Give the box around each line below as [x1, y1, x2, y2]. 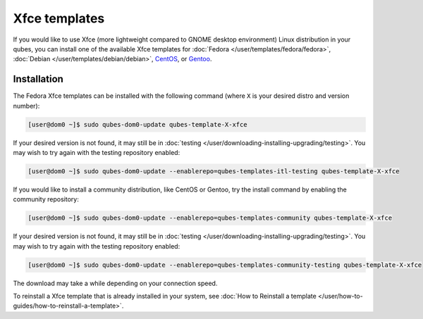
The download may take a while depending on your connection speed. [13, 279, 218, 287]
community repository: [13, 195, 79, 204]
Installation [13, 73, 63, 85]
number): [13, 101, 40, 110]
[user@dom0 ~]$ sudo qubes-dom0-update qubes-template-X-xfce [27, 120, 247, 128]
